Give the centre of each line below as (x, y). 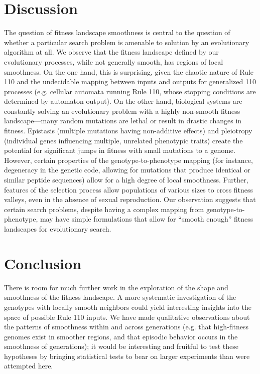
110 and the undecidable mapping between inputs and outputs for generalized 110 (130, 81)
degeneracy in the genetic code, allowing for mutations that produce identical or (127, 170)
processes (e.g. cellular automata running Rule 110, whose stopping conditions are (130, 91)
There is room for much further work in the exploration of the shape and (116, 287)
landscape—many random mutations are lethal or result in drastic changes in (123, 121)
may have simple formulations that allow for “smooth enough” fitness (147, 219)
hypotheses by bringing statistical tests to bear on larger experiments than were (127, 356)
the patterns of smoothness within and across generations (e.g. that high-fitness (126, 327)
